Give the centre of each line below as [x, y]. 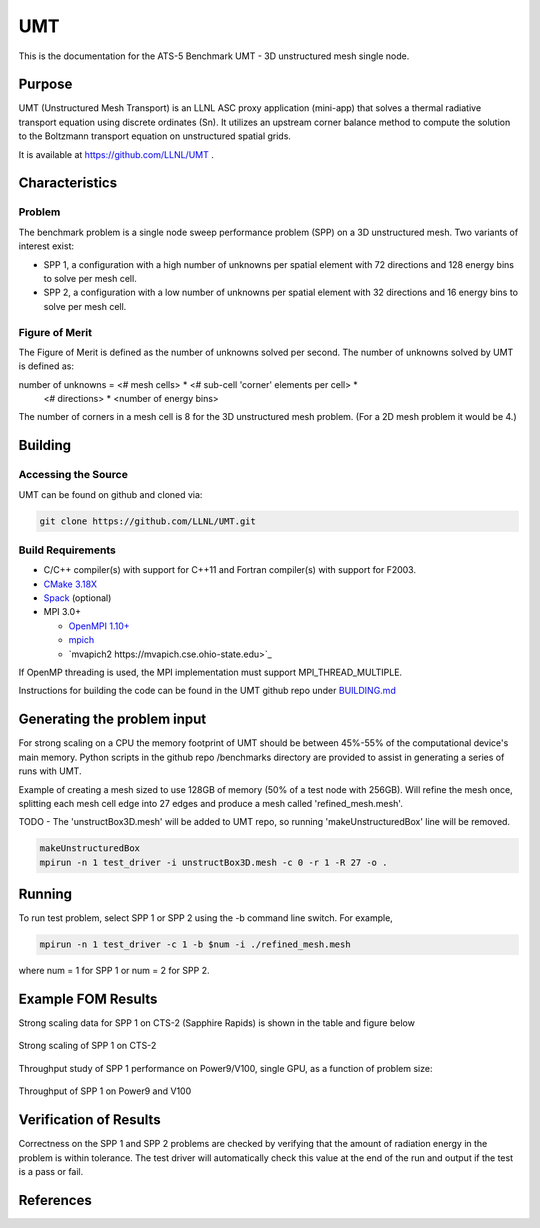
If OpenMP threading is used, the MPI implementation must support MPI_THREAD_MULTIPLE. [210, 672]
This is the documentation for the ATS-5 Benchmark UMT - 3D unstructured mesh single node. [214, 56]
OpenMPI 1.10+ [99, 626]
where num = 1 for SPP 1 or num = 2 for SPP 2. [114, 971]
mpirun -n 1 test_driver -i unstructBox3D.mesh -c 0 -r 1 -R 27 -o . [213, 862]
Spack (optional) [77, 598]
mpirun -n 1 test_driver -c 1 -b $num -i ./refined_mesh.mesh [195, 944]
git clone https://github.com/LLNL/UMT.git [148, 521]
